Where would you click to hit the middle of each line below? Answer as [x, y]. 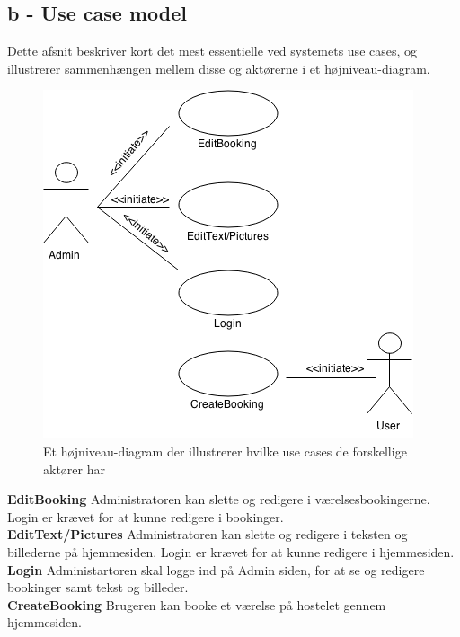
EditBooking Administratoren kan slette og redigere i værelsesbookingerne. [219, 499]
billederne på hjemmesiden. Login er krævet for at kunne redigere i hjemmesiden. [231, 551]
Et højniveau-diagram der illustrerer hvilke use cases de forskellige [225, 451]
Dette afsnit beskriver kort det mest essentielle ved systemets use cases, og [212, 51]
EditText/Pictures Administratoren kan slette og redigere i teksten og [208, 534]
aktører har [74, 469]
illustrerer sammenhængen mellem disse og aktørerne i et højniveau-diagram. [219, 68]
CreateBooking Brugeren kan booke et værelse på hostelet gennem [197, 604]
